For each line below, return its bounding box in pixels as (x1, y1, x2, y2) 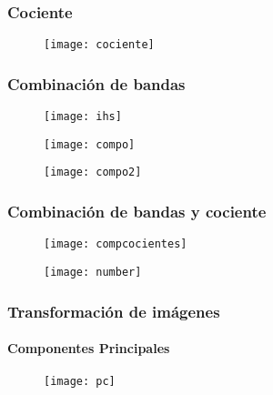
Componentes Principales (7, 339, 170, 358)
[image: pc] (44, 375, 116, 389)
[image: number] (44, 265, 142, 279)
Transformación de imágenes (7, 299, 220, 322)
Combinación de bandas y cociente (7, 199, 267, 222)
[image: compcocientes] (44, 238, 187, 251)
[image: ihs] (44, 110, 122, 124)
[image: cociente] (44, 38, 155, 52)
